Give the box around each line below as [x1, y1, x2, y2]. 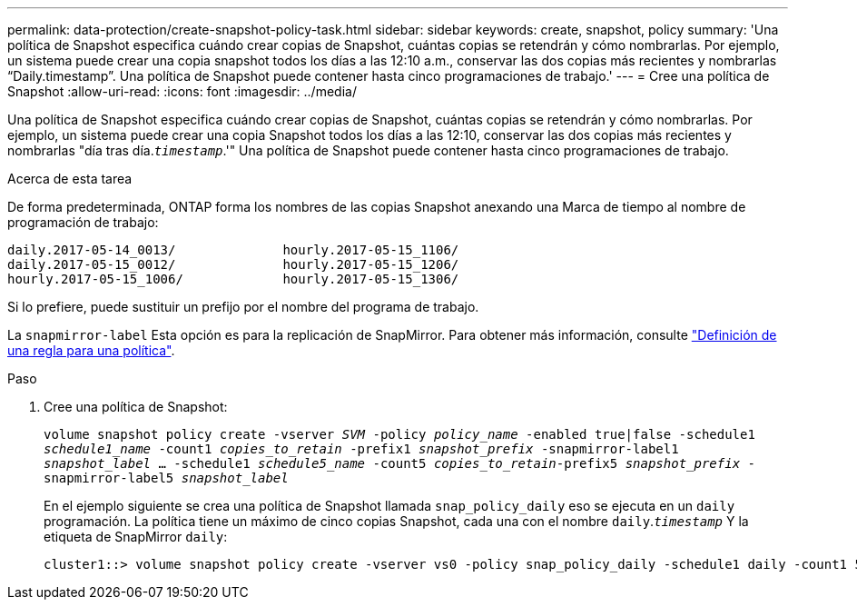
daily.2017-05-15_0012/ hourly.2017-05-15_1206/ [7, 257, 459, 272]
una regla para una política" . [7, 343, 175, 358]
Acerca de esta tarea [7, 171, 133, 186]
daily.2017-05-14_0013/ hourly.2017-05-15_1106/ [7, 243, 459, 257]
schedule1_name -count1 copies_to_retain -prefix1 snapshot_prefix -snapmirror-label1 [44, 442, 679, 456]
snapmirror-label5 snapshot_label [44, 471, 289, 485]
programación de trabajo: [7, 214, 159, 230]
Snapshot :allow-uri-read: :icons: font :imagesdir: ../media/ [7, 84, 357, 99]
